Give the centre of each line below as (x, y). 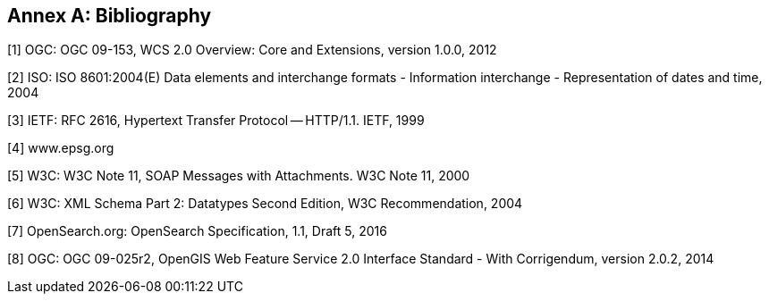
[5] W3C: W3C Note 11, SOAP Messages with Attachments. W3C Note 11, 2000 (239, 176)
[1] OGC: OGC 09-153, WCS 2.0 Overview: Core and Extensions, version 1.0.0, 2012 (252, 50)
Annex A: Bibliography (110, 16)
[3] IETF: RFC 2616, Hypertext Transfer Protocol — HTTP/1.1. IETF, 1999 (216, 121)
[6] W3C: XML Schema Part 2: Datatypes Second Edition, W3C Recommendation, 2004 (265, 204)
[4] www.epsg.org (61, 148)
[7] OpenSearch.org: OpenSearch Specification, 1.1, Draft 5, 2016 (197, 231)
